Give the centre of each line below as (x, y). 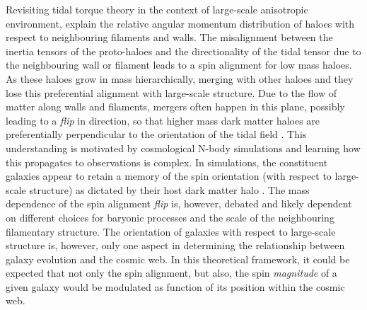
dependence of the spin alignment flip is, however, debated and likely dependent (179, 203)
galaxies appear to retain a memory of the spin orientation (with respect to (169, 176)
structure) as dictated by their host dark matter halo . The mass (169, 189)
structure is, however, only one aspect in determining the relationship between (175, 245)
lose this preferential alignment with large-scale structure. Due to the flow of (171, 92)
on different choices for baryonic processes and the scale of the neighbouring (170, 217)
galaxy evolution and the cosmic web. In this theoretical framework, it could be (178, 259)
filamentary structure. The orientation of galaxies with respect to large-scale (171, 231)
